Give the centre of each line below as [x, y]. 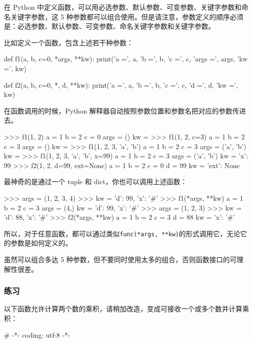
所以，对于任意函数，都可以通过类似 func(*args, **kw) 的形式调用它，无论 [122, 233]
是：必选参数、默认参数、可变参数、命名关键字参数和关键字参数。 [109, 26]
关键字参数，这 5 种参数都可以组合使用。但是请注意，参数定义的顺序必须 [127, 16]
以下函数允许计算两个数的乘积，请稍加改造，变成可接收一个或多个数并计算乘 [126, 309]
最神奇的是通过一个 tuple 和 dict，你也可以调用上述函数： [96, 181]
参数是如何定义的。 [41, 243]
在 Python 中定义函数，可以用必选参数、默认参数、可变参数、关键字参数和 [123, 7]
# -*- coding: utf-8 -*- [37, 334]
